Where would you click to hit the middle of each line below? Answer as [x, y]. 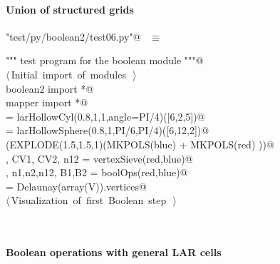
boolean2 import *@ [50, 88]
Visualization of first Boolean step [89, 200]
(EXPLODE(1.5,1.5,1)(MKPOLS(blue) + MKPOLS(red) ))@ [140, 144]
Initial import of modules [68, 74]
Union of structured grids [70, 9]
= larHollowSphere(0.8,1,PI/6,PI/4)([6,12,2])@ [108, 130]
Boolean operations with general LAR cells [114, 252]
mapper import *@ [47, 102]
